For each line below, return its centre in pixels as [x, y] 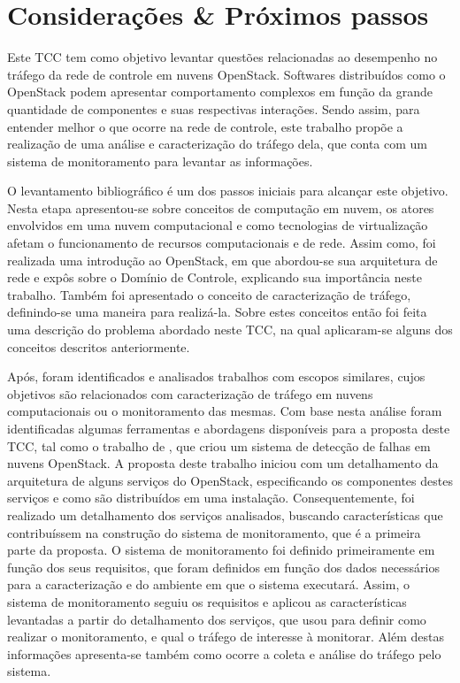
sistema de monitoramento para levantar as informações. [160, 161]
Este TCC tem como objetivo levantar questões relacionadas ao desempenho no [222, 57]
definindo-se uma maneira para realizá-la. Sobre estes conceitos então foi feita [217, 312]
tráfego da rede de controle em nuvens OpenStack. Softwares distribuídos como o [226, 74]
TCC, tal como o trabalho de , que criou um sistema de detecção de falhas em [219, 445]
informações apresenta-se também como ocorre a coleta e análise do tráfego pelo [224, 653]
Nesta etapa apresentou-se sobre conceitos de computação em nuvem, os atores [221, 207]
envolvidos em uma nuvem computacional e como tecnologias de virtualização [218, 225]
